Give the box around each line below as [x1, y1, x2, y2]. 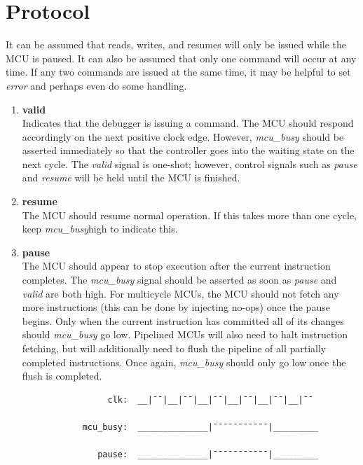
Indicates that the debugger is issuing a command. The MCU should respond [22, 116, 354, 130]
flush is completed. [22, 368, 102, 383]
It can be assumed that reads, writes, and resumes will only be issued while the [6, 37, 347, 52]
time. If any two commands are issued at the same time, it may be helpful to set [6, 64, 351, 79]
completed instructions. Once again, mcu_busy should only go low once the [22, 354, 346, 369]
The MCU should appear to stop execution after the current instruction [22, 258, 331, 273]
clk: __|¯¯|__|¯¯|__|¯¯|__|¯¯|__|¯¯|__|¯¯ [107, 394, 314, 405]
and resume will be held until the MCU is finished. [22, 170, 240, 185]
